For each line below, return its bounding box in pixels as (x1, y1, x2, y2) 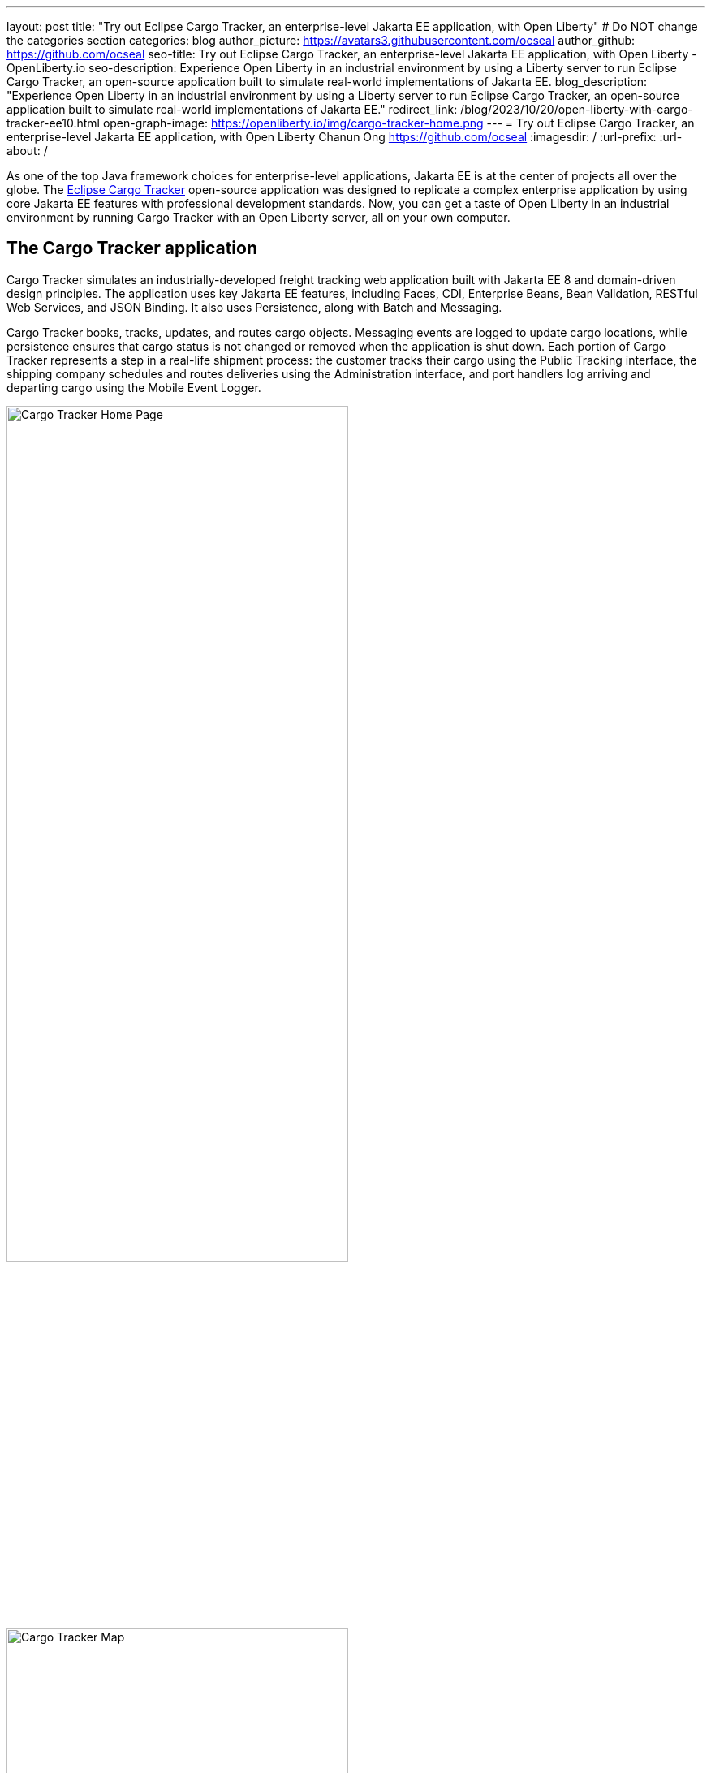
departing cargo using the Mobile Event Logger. (6, 380, 261, 395)
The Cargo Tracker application (6, 238, 257, 259)
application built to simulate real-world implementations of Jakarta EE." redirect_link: (6, 102, 458, 116)
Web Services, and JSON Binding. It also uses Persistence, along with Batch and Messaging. (6, 300, 502, 314)
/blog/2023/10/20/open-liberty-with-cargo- (460, 102, 693, 116)
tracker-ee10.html (6, 116, 100, 130)
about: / (6, 144, 48, 157)
